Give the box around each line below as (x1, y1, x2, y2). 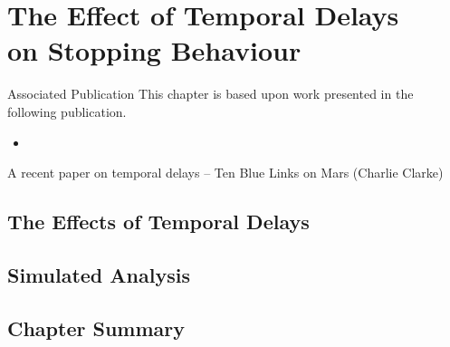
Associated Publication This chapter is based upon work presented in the (7, 84, 414, 103)
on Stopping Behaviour (7, 32, 302, 69)
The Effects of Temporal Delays (7, 207, 310, 236)
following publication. (7, 101, 127, 120)
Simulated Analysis (7, 260, 190, 288)
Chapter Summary (7, 313, 185, 342)
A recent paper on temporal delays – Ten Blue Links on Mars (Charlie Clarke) (7, 163, 444, 182)
